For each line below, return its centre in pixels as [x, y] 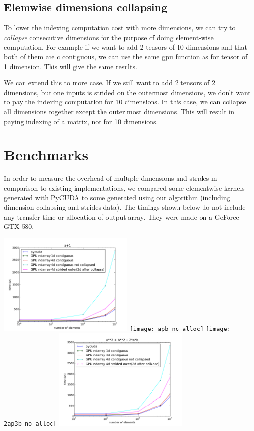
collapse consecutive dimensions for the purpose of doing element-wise [109, 37]
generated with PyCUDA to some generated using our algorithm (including [117, 197]
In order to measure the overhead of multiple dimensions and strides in [111, 178]
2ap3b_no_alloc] [30, 424]
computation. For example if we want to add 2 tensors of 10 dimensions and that [126, 47]
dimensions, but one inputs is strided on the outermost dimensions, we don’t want [127, 92]
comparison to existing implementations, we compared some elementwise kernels [124, 188]
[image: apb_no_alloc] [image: [180, 329]
